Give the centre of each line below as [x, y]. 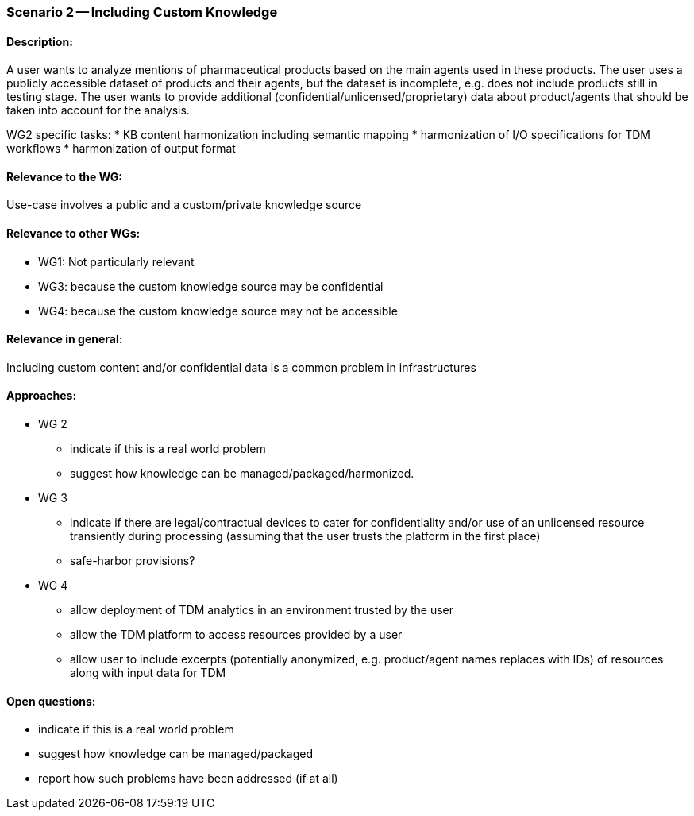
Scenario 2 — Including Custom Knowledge [142, 12]
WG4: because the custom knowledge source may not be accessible [218, 311]
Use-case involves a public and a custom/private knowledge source [184, 205]
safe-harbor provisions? [133, 561]
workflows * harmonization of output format [121, 149]
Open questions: [51, 701]
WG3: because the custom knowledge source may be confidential [211, 286]
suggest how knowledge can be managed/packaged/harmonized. [242, 474]
